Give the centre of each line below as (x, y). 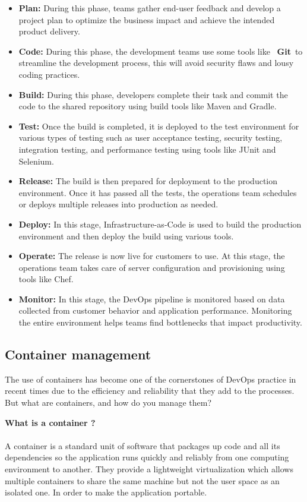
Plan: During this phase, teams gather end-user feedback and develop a (150, 8)
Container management (78, 354)
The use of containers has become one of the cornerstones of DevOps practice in (151, 379)
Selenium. (36, 161)
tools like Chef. (46, 279)
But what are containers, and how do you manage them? (108, 402)
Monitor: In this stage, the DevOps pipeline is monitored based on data (152, 299)
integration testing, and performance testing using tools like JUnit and (147, 149)
